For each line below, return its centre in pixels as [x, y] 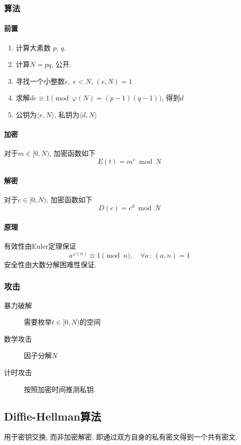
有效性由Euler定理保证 [40, 246]
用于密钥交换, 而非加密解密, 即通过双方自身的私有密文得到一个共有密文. [121, 437]
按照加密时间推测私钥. [60, 389]
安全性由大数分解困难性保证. [50, 264]
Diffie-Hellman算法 [53, 416]
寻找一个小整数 [40, 81]
